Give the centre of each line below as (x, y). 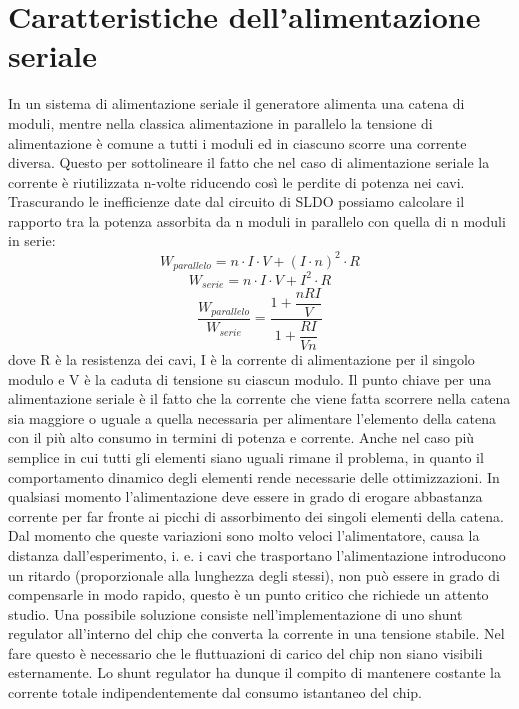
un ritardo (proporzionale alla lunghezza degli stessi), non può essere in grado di (254, 574)
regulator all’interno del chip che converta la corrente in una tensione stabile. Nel (256, 633)
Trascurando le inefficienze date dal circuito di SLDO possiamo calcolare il (236, 201)
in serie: (32, 240)
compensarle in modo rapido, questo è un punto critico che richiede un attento (248, 594)
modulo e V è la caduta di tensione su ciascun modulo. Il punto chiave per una (250, 378)
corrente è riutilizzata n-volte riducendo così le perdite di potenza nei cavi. (236, 181)
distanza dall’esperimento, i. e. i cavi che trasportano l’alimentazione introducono (257, 554)
